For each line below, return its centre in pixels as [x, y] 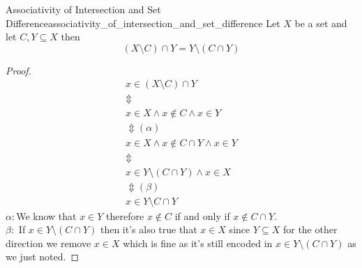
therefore [125, 215]
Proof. [18, 70]
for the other [310, 229]
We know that [46, 215]
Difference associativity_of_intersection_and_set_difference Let [143, 23]
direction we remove [48, 243]
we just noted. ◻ [43, 257]
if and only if [202, 215]
